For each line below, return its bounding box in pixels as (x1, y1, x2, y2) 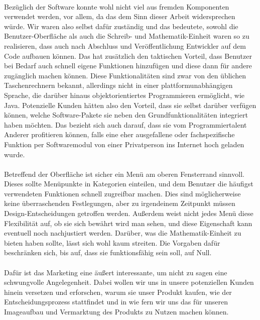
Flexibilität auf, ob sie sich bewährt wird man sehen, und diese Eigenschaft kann (4, 218, 252, 228)
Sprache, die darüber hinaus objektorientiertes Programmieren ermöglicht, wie (4, 89, 245, 100)
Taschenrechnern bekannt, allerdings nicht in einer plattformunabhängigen (4, 80, 233, 90)
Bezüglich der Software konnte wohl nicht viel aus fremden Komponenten (4, 1, 229, 12)
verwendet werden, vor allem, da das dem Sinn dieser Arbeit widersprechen (4, 11, 235, 22)
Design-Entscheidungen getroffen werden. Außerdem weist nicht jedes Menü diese (4, 208, 253, 219)
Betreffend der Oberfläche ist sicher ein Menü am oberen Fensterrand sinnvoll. (4, 168, 244, 179)
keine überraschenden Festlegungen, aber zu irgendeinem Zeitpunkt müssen (4, 198, 235, 208)
